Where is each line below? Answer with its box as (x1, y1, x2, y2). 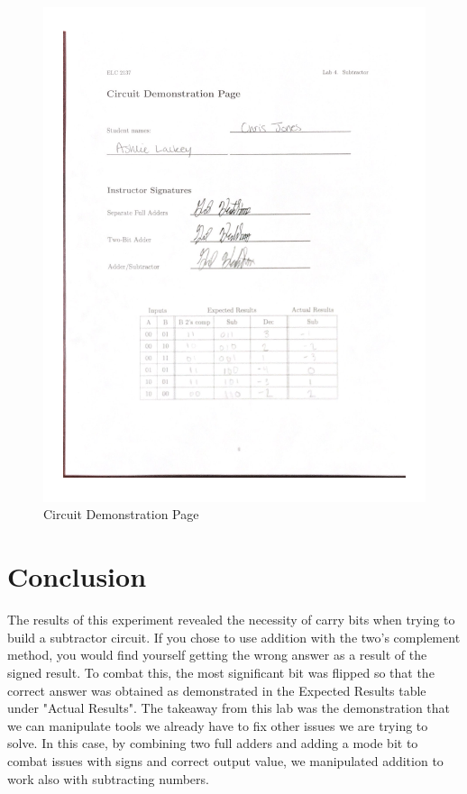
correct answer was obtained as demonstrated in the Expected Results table (7, 680, 426, 699)
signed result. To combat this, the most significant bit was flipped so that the (7, 662, 435, 681)
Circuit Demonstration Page (43, 505, 199, 524)
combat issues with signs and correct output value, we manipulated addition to (7, 751, 444, 770)
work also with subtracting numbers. (7, 769, 209, 788)
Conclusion (7, 558, 147, 595)
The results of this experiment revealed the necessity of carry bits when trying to (7, 610, 455, 629)
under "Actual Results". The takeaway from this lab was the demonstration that (7, 698, 451, 717)
